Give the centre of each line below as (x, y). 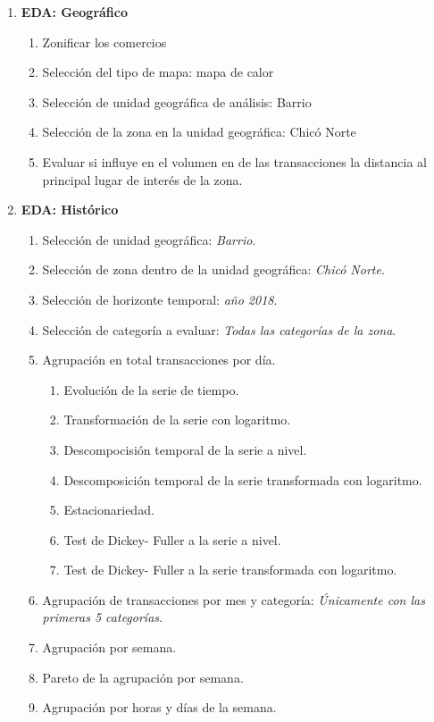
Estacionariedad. (109, 510)
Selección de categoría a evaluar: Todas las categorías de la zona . (219, 329)
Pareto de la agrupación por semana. (143, 677)
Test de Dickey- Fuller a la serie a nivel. (172, 539)
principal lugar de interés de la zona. (142, 179)
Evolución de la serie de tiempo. (151, 389)
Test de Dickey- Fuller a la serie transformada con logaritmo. (230, 570)
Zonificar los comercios (104, 42)
